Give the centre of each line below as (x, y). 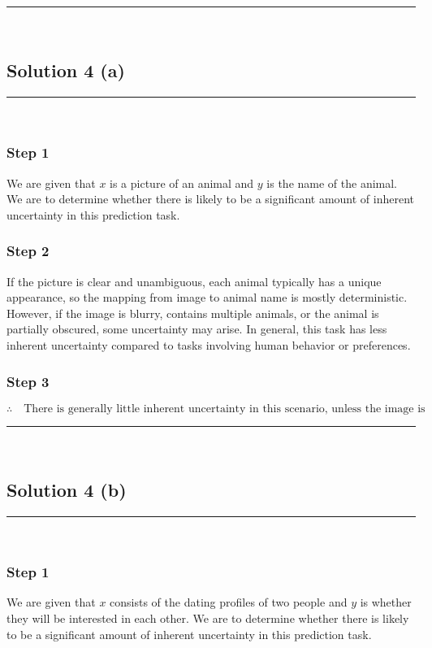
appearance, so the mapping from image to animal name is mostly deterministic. (207, 297)
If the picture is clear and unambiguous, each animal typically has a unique (194, 281)
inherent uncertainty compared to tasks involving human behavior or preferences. (209, 344)
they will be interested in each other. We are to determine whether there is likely (208, 618)
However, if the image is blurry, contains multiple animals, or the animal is (193, 313)
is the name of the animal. (332, 183)
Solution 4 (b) (67, 489)
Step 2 (28, 251)
